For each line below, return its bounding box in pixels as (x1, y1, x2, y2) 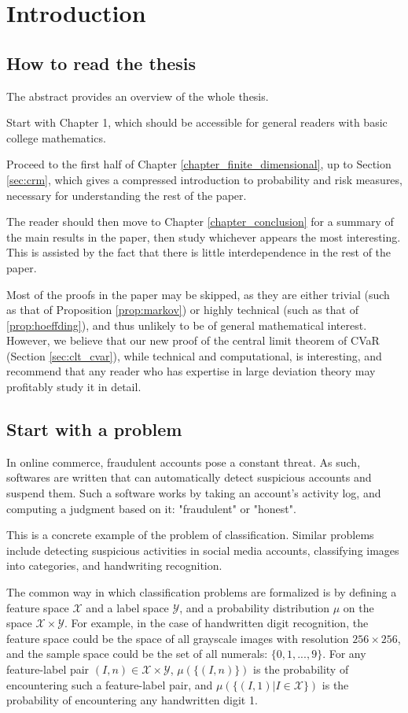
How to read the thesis (6, 50, 197, 75)
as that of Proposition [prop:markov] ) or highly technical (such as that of (6, 301, 358, 318)
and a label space (86, 599, 169, 615)
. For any (322, 645, 366, 662)
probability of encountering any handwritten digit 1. (6, 692, 258, 708)
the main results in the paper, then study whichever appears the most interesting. (6, 228, 401, 245)
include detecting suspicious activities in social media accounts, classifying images (6, 541, 399, 558)
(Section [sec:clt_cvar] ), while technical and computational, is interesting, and (6, 347, 382, 364)
